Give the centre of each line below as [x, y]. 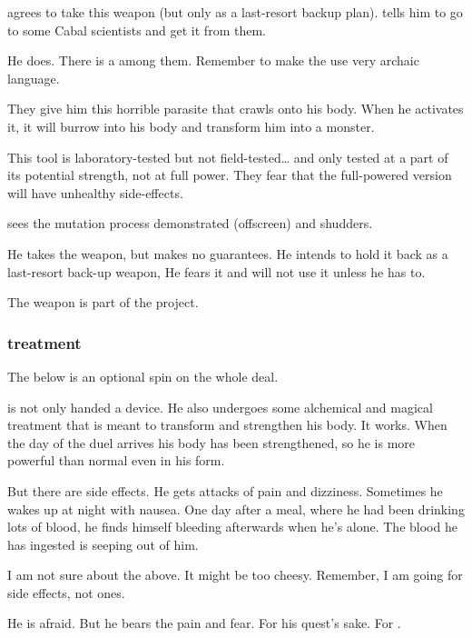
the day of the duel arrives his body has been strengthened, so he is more [211, 442]
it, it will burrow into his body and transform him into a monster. [191, 126]
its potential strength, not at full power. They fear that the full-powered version [230, 175]
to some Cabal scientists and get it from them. [137, 30]
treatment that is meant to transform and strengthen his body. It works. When [227, 425]
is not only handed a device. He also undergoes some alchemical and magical [220, 407]
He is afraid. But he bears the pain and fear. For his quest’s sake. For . [204, 623]
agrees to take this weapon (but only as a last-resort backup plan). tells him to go [235, 12]
